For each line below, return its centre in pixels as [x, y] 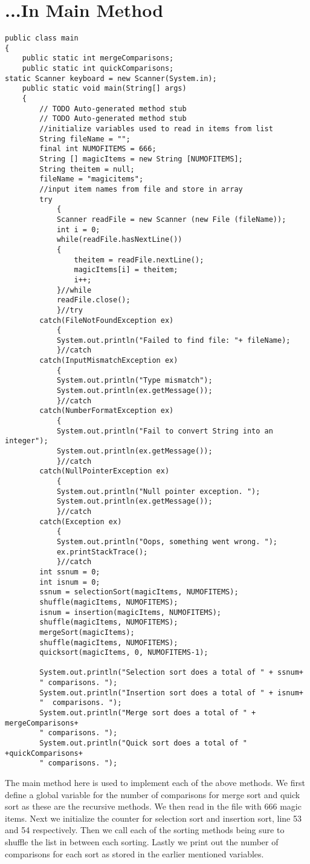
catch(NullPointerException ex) [105, 471]
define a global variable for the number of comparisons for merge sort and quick [153, 794]
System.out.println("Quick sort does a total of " [143, 743]
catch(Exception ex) [81, 521]
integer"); [27, 441]
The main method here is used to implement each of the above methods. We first [155, 783]
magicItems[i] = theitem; [126, 270]
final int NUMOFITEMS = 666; [98, 149]
